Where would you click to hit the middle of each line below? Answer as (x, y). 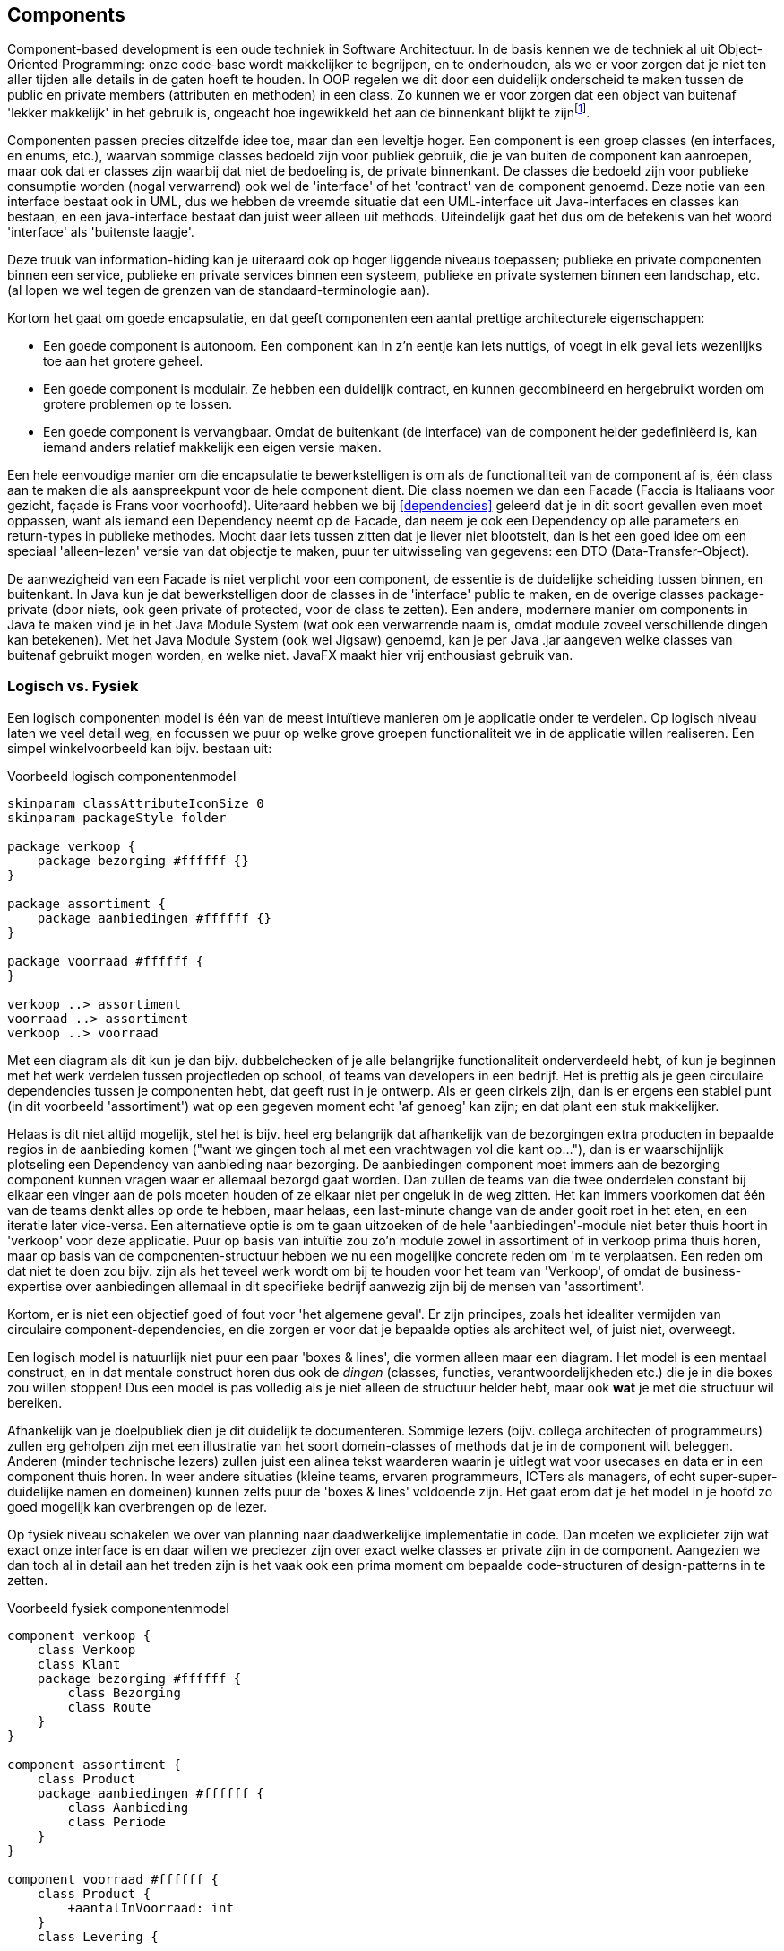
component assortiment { (94, 1764)
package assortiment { (87, 903)
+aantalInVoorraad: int (151, 1908)
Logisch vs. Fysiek (73, 686)
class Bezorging (124, 1692)
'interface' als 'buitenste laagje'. (101, 232)
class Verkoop (86, 1649)
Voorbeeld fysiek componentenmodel (118, 1608)
